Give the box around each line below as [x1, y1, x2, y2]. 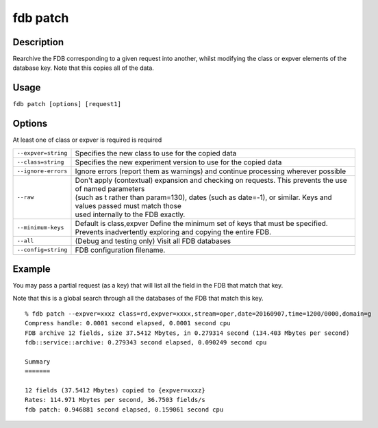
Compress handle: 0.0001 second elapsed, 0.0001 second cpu [25, 319, 231, 327]
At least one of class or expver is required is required [12, 136, 162, 144]
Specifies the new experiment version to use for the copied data [75, 158, 282, 167]
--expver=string [16, 149, 68, 157]
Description [12, 36, 64, 48]
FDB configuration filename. [75, 245, 166, 255]
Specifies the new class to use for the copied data [75, 148, 237, 158]
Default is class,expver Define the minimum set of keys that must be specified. [75, 218, 328, 228]
